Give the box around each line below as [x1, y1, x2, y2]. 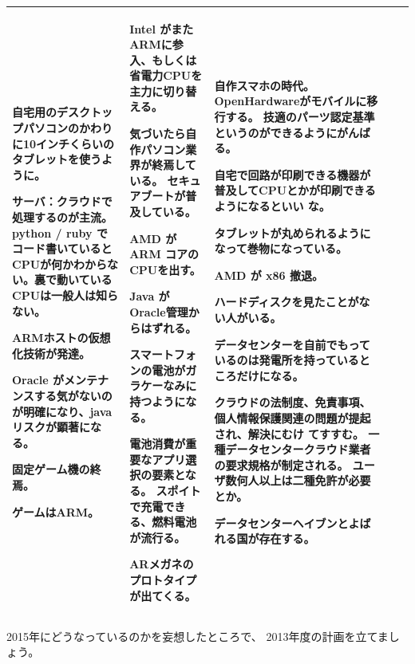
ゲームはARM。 [12, 503, 100, 520]
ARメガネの [129, 556, 194, 572]
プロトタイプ [129, 571, 197, 587]
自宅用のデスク [12, 104, 90, 120]
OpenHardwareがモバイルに [214, 92, 367, 109]
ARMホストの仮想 [12, 329, 111, 346]
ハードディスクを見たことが [214, 293, 359, 310]
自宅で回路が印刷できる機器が [214, 166, 371, 183]
